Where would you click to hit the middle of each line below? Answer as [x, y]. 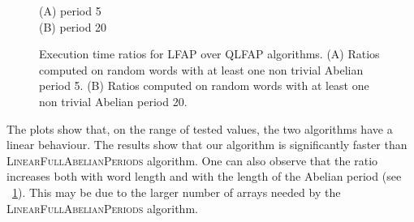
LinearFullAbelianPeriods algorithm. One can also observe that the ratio [192, 160]
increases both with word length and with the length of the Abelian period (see [204, 176]
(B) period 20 [73, 26]
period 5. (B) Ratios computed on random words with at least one [204, 85]
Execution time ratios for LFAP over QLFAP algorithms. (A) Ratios [209, 54]
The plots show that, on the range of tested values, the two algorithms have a [200, 128]
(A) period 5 [70, 11]
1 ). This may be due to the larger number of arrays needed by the [177, 192]
